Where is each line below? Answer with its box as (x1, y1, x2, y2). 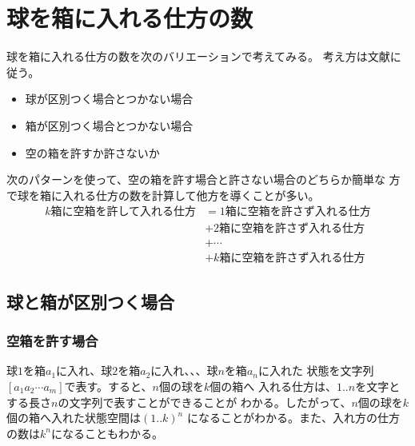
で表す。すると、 (64, 378, 153, 394)
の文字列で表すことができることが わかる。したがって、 (58, 393, 352, 410)
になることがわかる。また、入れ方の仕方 (186, 409, 400, 426)
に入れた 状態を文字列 (257, 362, 374, 379)
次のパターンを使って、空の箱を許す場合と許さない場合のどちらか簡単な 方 (6, 171, 401, 188)
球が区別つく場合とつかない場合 (25, 90, 194, 107)
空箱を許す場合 (6, 331, 98, 351)
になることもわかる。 (50, 424, 163, 441)
